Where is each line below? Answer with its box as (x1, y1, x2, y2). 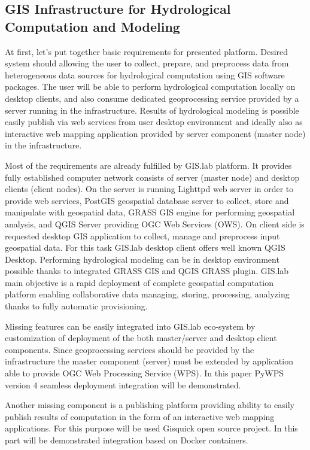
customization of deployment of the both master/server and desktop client (5, 332, 277, 344)
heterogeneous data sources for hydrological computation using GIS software (5, 68, 285, 81)
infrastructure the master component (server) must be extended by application (5, 355, 293, 367)
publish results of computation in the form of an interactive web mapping (5, 410, 275, 422)
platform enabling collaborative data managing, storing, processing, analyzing (5, 288, 290, 300)
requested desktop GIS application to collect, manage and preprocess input (5, 229, 280, 242)
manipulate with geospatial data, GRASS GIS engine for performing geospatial (5, 206, 295, 218)
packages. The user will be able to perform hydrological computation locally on (5, 80, 296, 93)
